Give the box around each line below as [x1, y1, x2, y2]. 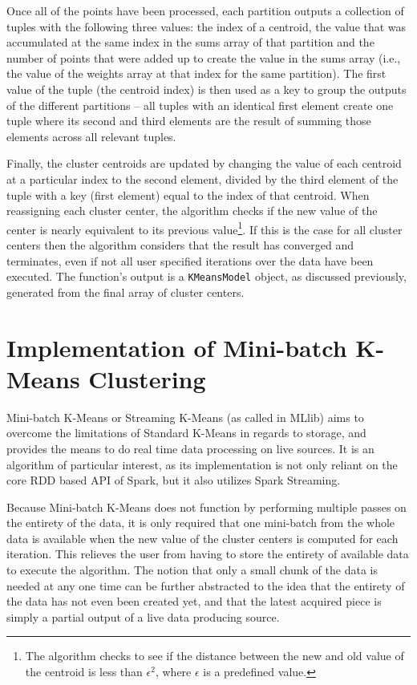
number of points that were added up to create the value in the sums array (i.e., [6, 49, 401, 66]
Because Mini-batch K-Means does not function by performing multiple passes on [6, 498, 407, 515]
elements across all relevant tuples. [6, 128, 176, 144]
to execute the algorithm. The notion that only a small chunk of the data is [6, 561, 378, 578]
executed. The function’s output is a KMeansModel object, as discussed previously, [6, 268, 407, 285]
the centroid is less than [25, 663, 143, 680]
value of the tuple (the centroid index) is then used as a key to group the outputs [6, 80, 407, 97]
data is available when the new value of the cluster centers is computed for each [6, 529, 399, 546]
